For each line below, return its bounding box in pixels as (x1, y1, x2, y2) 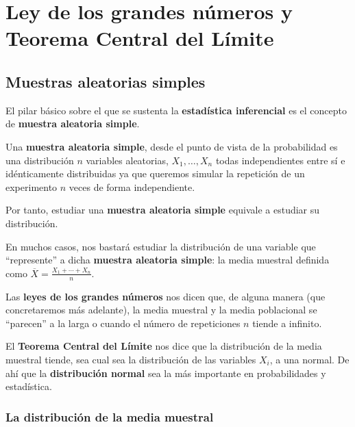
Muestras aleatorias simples (5, 70, 206, 92)
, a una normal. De (269, 352, 350, 366)
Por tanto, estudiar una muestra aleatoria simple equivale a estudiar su (5, 203, 320, 217)
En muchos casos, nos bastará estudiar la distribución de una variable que (5, 239, 316, 253)
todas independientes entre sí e (215, 153, 345, 167)
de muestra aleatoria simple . (5, 116, 140, 131)
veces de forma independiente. (69, 179, 195, 194)
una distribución (5, 153, 74, 167)
